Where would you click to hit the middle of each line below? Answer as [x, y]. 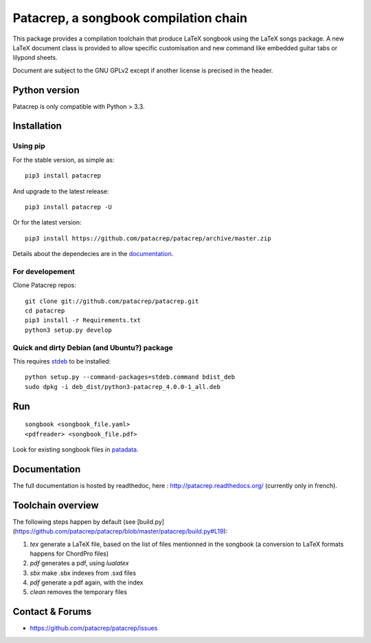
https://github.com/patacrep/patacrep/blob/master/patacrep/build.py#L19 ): [121, 531]
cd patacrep [45, 311]
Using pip [29, 146]
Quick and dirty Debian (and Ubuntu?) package [93, 348]
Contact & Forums [52, 612]
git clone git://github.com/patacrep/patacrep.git [112, 301]
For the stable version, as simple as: [64, 160]
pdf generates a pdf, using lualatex [79, 563]
